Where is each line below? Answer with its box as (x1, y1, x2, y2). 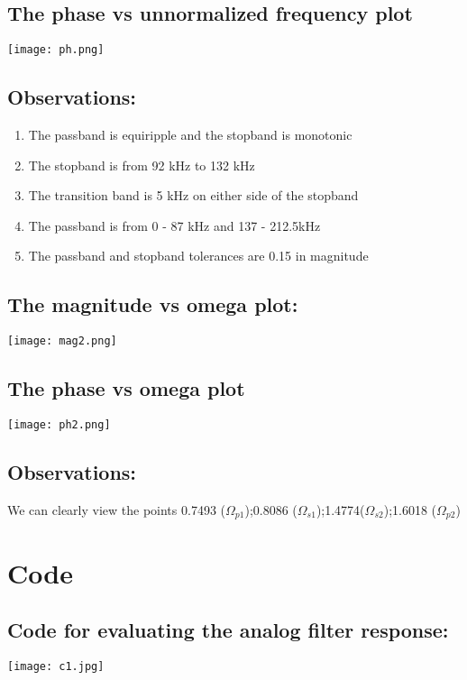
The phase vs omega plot (7, 374, 245, 402)
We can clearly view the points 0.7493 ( (7, 500, 225, 519)
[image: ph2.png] (7, 418, 111, 432)
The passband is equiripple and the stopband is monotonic (28, 125, 353, 144)
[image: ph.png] (7, 43, 105, 57)
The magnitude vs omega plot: (7, 290, 298, 318)
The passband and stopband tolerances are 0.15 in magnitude (28, 246, 369, 265)
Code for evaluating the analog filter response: (7, 616, 449, 644)
